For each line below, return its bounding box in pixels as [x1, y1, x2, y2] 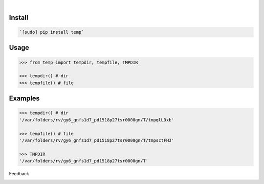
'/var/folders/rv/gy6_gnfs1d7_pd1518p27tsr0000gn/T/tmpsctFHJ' [19, 138, 175, 143]
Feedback [9, 171, 29, 177]
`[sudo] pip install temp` [19, 29, 84, 35]
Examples [9, 94, 40, 103]
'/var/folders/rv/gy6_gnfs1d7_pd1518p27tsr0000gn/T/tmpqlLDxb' [19, 117, 175, 122]
